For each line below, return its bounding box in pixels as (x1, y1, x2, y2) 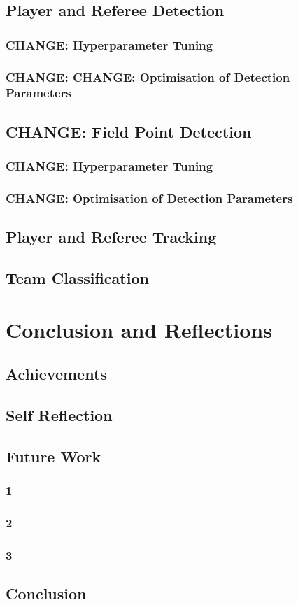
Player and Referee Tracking (6, 226, 217, 248)
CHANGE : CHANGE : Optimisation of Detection (6, 68, 290, 85)
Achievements (6, 363, 107, 385)
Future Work (6, 445, 101, 467)
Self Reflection (6, 404, 113, 425)
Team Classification (6, 267, 149, 289)
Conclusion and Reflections (6, 315, 272, 343)
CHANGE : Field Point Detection (6, 120, 252, 142)
